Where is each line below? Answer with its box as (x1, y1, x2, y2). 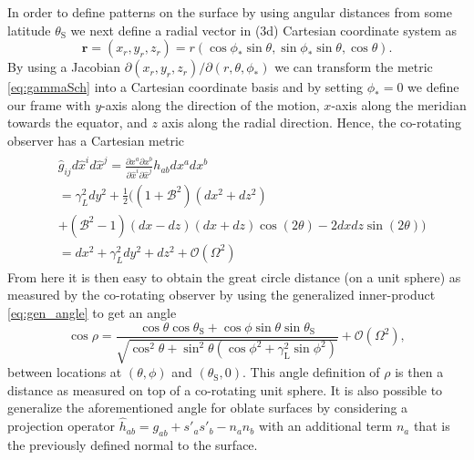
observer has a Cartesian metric (7, 130, 185, 149)
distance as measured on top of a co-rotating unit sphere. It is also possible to (7, 380, 443, 399)
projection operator (7, 416, 115, 435)
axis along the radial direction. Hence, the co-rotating (161, 113, 462, 132)
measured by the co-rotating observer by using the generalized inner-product (7, 285, 436, 304)
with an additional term (258, 416, 393, 435)
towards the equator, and (7, 113, 148, 132)
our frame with (7, 95, 91, 114)
